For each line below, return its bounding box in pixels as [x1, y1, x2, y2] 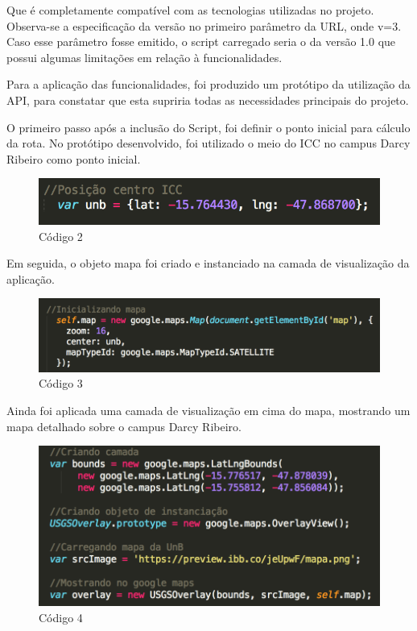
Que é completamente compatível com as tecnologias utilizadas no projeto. [6, 2, 374, 18]
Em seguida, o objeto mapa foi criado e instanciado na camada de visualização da [6, 255, 410, 272]
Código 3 [39, 375, 83, 392]
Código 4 [39, 608, 83, 625]
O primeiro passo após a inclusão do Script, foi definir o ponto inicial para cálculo [6, 118, 411, 135]
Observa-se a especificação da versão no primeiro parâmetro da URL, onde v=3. [6, 17, 402, 34]
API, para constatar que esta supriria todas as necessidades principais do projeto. [6, 91, 409, 108]
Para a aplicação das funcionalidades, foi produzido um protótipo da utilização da [6, 76, 411, 93]
